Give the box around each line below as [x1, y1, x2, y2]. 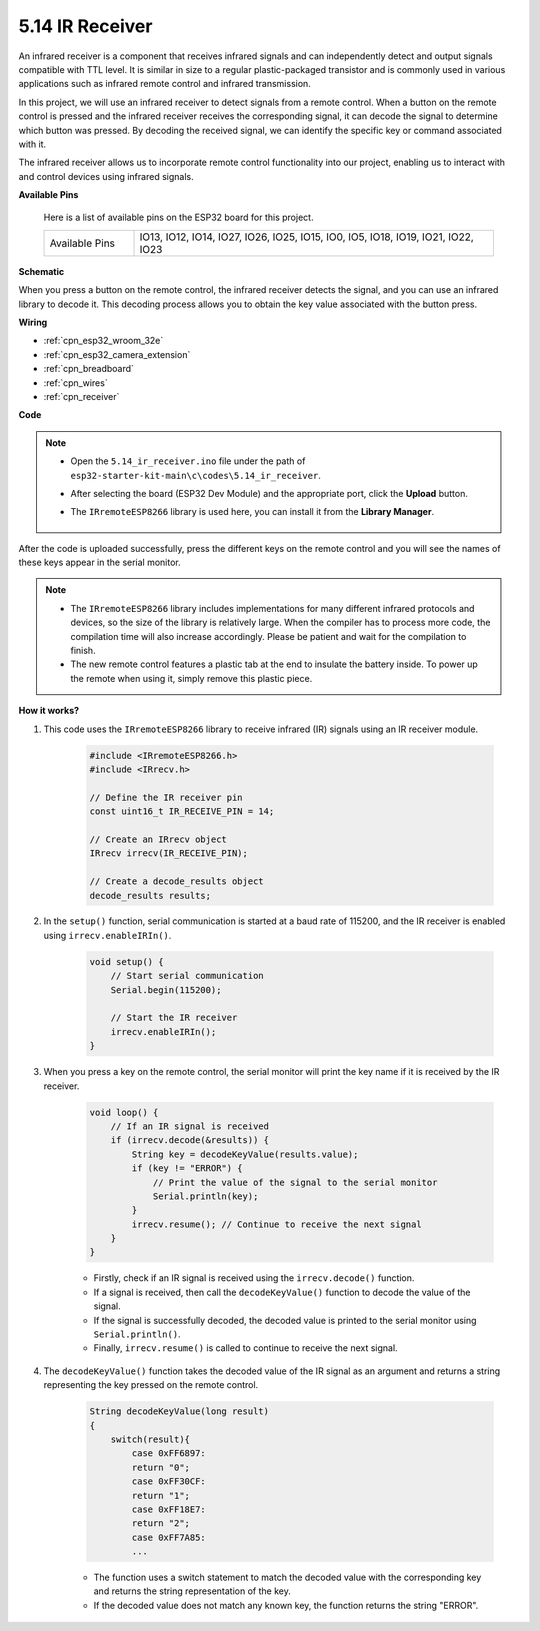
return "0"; [131, 1461, 190, 1473]
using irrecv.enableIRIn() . [43, 929, 172, 941]
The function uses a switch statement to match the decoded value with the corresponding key [93, 1571, 482, 1584]
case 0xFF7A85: [131, 1531, 207, 1543]
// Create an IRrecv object [89, 833, 227, 845]
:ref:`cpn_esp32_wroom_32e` [43, 335, 164, 347]
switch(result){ [110, 1433, 190, 1445]
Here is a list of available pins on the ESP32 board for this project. [43, 211, 314, 224]
